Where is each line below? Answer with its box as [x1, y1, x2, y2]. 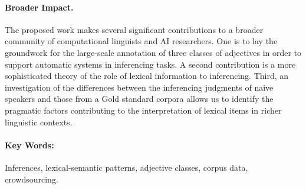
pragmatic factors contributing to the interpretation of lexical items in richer [5, 104, 282, 116]
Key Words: [5, 138, 54, 151]
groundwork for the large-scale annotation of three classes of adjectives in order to [5, 46, 302, 58]
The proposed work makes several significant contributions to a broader [5, 23, 264, 35]
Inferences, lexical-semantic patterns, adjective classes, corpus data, [5, 161, 248, 173]
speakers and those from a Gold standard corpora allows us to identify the [5, 92, 274, 105]
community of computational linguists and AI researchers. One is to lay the [5, 35, 278, 47]
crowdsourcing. [5, 173, 58, 185]
